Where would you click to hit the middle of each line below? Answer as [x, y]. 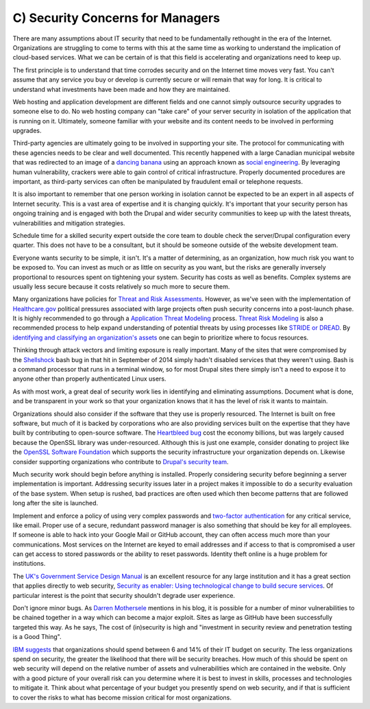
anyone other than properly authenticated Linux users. [89, 379]
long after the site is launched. [56, 503]
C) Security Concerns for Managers [116, 18]
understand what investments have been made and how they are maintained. [122, 89]
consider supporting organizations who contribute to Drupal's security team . [121, 461]
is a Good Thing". [37, 637]
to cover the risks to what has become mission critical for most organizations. [122, 697]
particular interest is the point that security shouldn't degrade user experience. [124, 595]
